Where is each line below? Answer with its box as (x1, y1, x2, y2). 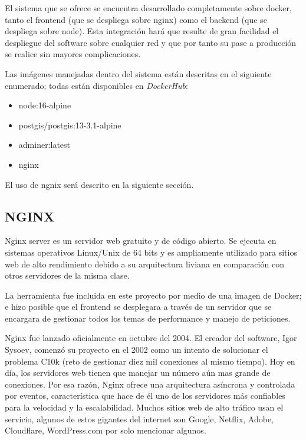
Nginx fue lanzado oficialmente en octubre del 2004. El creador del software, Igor (5, 332, 297, 344)
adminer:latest (18, 138, 71, 151)
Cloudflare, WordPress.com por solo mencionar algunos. (5, 424, 206, 436)
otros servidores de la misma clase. (5, 269, 130, 282)
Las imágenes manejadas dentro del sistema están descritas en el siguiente (5, 67, 272, 80)
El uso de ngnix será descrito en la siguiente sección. (5, 178, 194, 190)
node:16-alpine (18, 99, 71, 111)
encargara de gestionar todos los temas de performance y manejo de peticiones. (5, 312, 291, 324)
